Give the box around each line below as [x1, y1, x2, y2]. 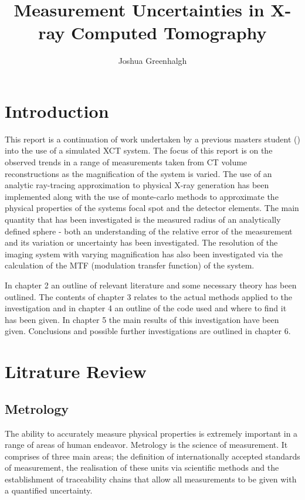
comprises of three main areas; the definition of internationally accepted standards [5, 450, 300, 462]
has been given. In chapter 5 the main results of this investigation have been [5, 313, 279, 325]
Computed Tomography [71, 21, 267, 45]
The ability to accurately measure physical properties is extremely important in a [5, 427, 298, 439]
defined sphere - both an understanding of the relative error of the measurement [5, 225, 293, 237]
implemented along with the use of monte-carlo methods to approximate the [5, 190, 279, 202]
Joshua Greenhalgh [118, 55, 187, 67]
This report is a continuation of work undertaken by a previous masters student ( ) [5, 132, 300, 145]
